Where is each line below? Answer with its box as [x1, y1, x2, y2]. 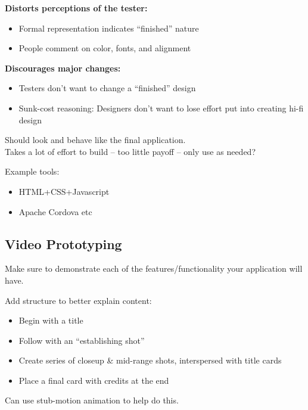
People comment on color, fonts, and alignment [18, 42, 191, 54]
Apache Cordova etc [18, 205, 92, 218]
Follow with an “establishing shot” [18, 334, 145, 346]
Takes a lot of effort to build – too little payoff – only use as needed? [5, 145, 256, 157]
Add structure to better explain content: [5, 294, 152, 306]
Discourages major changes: [5, 61, 121, 74]
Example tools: [5, 165, 60, 178]
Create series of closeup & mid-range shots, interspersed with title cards [18, 354, 282, 366]
